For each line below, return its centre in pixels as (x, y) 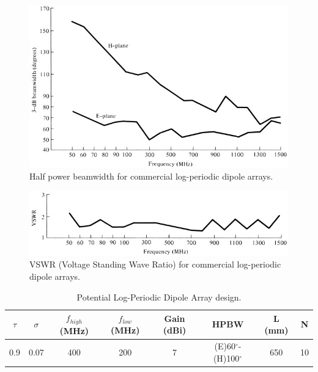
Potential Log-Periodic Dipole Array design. (159, 297)
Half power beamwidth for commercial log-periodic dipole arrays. (151, 176)
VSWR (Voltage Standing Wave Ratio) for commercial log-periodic (155, 264)
